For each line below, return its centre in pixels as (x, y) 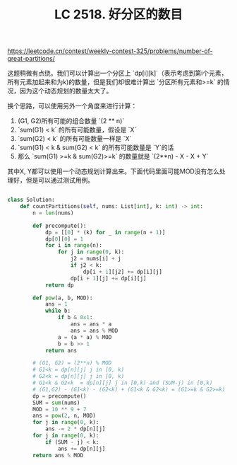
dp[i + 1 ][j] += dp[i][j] (108, 278)
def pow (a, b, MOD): (63, 298)
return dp (59, 285)
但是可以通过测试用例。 (60, 180)
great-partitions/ (31, 59)
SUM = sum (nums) (56, 403)
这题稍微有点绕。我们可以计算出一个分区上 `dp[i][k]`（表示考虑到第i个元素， (117, 73)
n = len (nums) (53, 213)
